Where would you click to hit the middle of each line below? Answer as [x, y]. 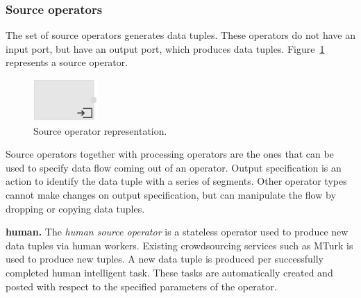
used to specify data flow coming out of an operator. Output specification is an [174, 167]
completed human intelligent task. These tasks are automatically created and [169, 272]
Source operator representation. [100, 130]
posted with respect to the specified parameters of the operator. [141, 286]
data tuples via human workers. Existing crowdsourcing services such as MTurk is [179, 245]
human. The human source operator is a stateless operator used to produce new [177, 232]
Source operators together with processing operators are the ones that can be [170, 154]
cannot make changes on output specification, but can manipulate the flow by [171, 194]
